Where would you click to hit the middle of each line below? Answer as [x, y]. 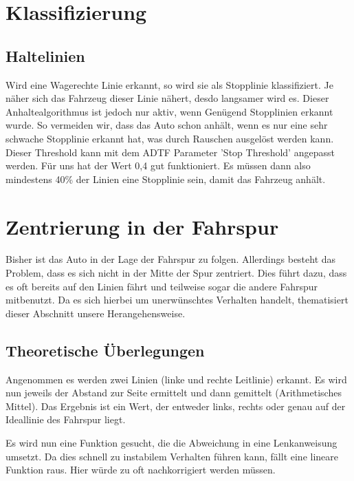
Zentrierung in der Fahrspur [142, 226]
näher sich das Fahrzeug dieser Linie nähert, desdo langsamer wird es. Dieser [167, 98]
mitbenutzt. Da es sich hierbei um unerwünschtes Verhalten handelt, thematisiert [177, 300]
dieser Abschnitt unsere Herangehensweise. [96, 313]
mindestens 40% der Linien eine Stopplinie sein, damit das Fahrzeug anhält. [166, 179]
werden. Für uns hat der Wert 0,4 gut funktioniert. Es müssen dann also [158, 165]
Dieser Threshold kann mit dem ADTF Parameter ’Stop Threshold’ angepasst [170, 152]
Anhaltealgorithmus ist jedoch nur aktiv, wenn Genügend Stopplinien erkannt [169, 111]
